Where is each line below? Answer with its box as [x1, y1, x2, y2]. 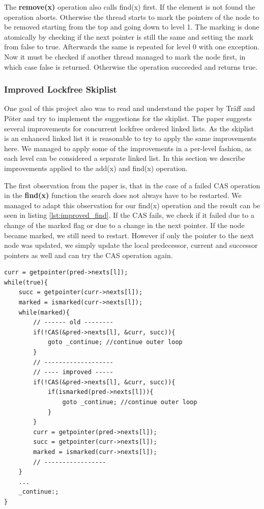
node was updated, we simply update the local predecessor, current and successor [4, 240, 258, 250]
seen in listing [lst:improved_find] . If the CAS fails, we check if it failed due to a [4, 210, 254, 220]
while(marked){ [18, 308, 70, 316]
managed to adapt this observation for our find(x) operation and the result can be [4, 200, 260, 210]
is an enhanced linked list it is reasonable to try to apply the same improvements [4, 133, 256, 144]
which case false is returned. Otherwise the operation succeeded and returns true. [4, 61, 258, 72]
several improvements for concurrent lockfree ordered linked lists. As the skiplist [4, 123, 254, 133]
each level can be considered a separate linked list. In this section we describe [4, 153, 245, 163]
